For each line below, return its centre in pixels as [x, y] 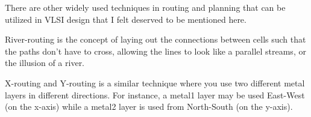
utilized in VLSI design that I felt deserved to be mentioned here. [126, 19]
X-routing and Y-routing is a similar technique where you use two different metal [155, 82]
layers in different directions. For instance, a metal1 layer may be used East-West [155, 94]
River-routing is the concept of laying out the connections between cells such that [155, 39]
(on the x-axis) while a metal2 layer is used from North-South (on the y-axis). [149, 106]
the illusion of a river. [45, 63]
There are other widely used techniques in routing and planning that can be [145, 7]
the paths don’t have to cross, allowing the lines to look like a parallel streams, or [155, 51]
